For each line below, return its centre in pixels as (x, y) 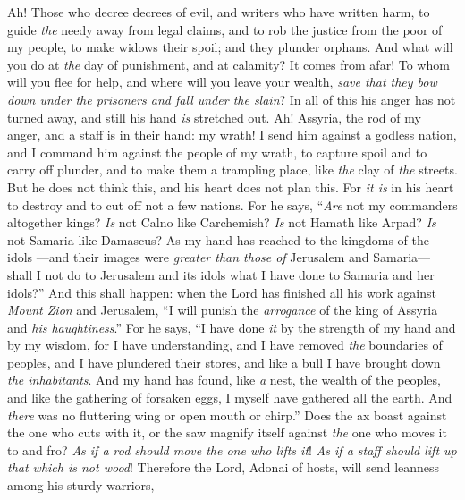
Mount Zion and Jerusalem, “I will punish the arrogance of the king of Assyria (223, 310)
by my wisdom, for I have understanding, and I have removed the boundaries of (225, 345)
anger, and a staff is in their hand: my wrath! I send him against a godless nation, (232, 135)
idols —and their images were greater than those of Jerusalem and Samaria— (219, 257)
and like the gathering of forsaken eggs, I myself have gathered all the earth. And (230, 398)
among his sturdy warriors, (81, 485)
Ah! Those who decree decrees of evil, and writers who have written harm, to (219, 12)
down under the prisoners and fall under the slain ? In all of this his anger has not (232, 99)
